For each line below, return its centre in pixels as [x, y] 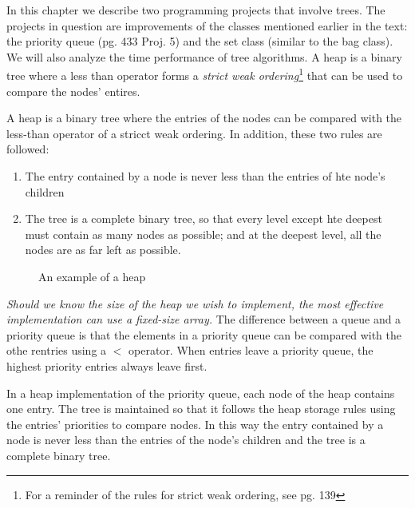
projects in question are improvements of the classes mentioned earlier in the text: [207, 25]
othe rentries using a [57, 350]
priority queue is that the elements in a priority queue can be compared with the [204, 334]
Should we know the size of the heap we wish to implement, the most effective [195, 303]
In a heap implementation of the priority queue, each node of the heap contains [201, 393]
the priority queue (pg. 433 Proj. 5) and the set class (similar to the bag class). [200, 41]
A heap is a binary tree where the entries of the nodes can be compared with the [204, 118]
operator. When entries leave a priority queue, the [251, 350]
